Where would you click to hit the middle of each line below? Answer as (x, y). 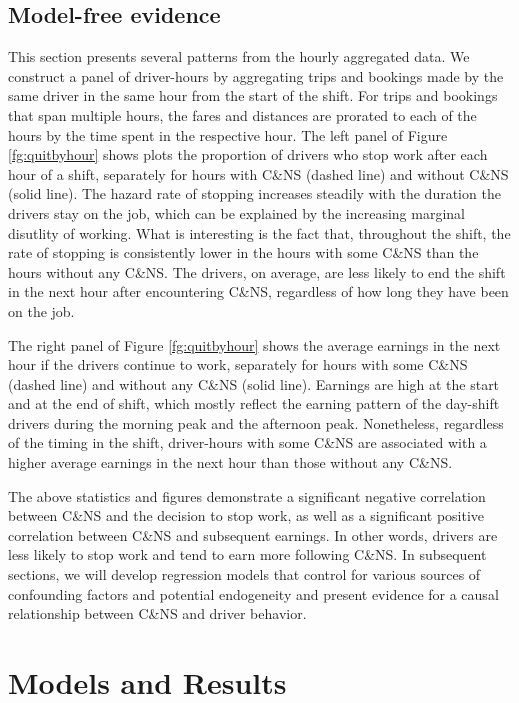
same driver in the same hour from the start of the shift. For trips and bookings (253, 95)
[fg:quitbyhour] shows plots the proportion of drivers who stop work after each (248, 154)
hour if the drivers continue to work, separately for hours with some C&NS (238, 364)
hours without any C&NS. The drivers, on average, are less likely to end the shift (257, 271)
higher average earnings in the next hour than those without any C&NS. (230, 462)
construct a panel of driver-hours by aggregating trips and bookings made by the (256, 75)
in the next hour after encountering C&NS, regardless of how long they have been (258, 291)
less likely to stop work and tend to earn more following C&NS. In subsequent (247, 554)
